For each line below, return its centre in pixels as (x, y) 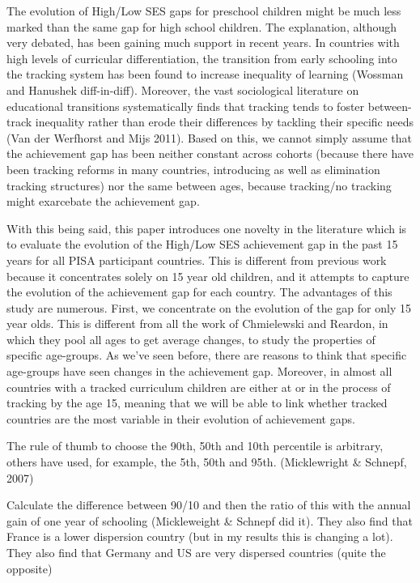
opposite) (30, 568)
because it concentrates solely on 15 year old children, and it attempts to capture (208, 276)
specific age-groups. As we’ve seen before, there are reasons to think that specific (207, 355)
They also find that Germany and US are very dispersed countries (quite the (196, 552)
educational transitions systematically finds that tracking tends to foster (186, 106)
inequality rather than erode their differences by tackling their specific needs (224, 122)
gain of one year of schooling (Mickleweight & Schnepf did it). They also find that (210, 520)
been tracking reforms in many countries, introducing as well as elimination (193, 169)
